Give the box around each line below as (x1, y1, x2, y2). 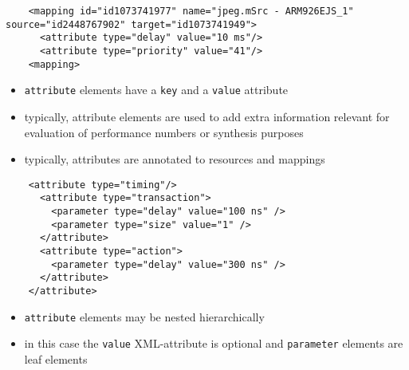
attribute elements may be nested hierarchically (24, 308, 265, 325)
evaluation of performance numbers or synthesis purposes (24, 124, 304, 140)
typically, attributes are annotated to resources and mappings (24, 151, 325, 167)
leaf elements (24, 350, 88, 367)
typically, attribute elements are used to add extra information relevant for (24, 108, 390, 124)
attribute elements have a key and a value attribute (24, 81, 289, 98)
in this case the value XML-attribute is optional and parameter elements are (24, 335, 403, 352)
